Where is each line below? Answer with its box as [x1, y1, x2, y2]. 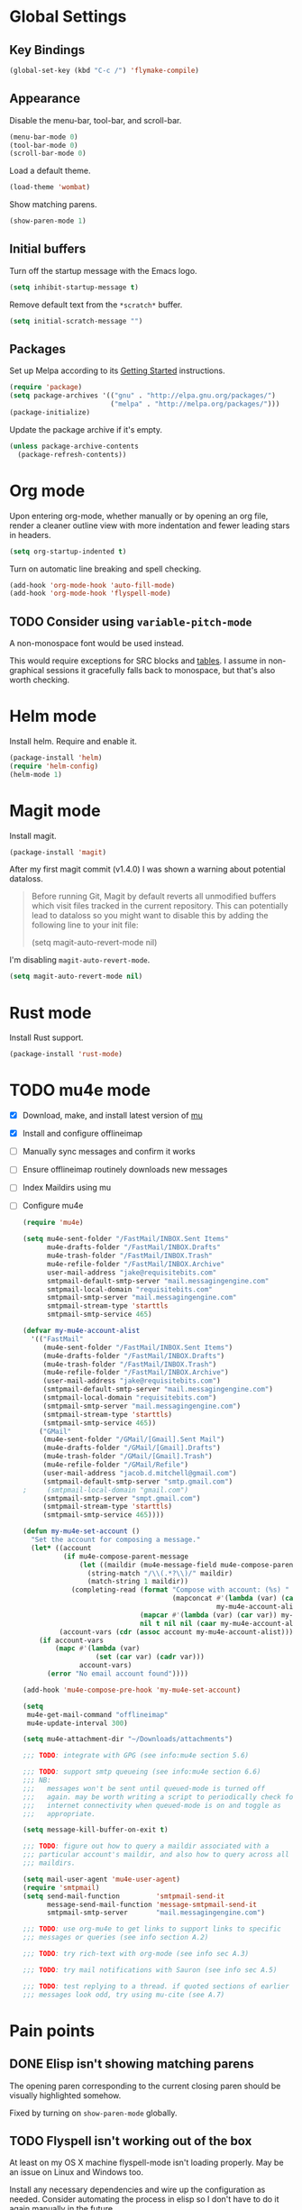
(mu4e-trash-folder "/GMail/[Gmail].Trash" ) [42, 1452, 214, 1461]
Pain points [9, 2021, 96, 2041]
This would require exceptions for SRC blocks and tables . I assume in [9, 655, 267, 666]
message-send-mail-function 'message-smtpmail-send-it [46, 1900, 258, 1909]
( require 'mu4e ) [22, 1219, 84, 1228]
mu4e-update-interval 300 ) [26, 1719, 128, 1728]
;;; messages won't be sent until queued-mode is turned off [22, 1784, 266, 1793]
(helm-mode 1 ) [9, 770, 63, 779]
